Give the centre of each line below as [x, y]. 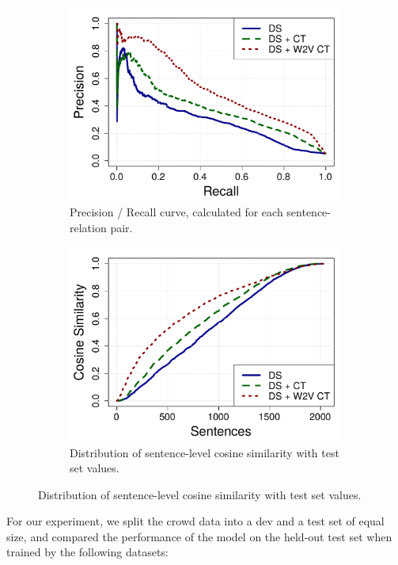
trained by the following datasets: [87, 552]
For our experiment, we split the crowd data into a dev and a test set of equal [195, 521]
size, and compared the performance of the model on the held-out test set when [199, 536]
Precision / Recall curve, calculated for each [176, 212]
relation [88, 227]
